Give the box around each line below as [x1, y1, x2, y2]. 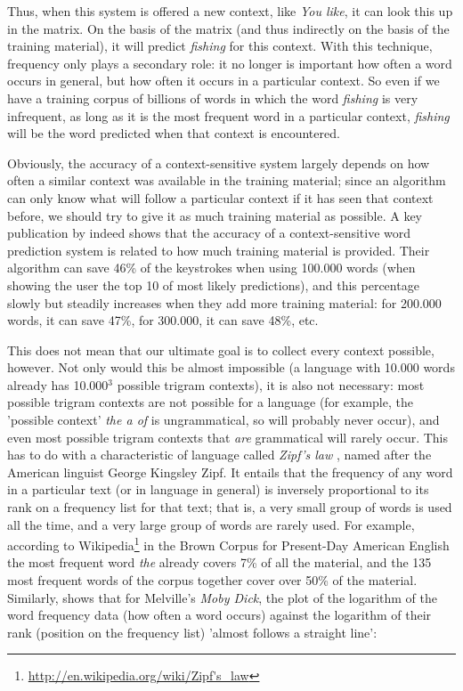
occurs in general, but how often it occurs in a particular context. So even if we [7, 71, 440, 90]
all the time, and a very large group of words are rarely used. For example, [7, 515, 415, 533]
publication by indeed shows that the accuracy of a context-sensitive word [7, 224, 411, 242]
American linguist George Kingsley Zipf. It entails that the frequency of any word [7, 462, 453, 481]
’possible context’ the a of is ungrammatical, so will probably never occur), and [7, 411, 440, 429]
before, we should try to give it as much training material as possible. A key [7, 206, 423, 224]
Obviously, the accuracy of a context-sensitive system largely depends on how [7, 153, 430, 172]
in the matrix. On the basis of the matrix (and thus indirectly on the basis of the [7, 19, 450, 37]
